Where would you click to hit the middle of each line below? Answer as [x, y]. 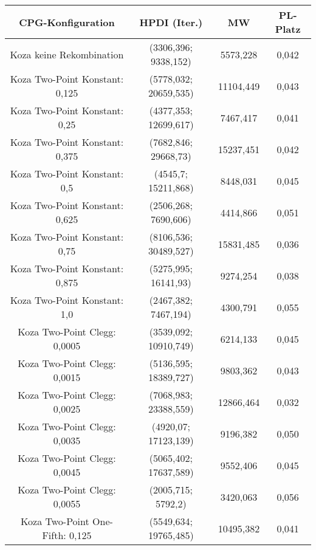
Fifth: [54, 535]
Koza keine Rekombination [67, 54]
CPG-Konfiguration [67, 22]
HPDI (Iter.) [171, 22]
